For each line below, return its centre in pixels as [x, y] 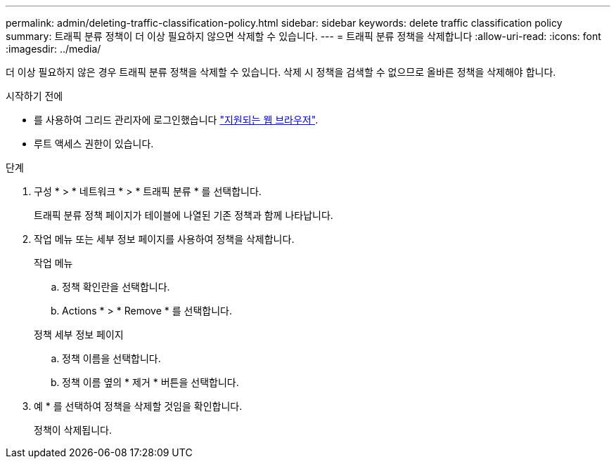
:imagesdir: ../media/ [53, 49]
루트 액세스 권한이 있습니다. [94, 144]
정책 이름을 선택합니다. [111, 358]
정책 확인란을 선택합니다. [116, 287]
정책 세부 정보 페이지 [79, 334]
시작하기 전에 [34, 96]
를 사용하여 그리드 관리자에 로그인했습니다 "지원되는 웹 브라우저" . [176, 120]
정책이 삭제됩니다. [73, 430]
